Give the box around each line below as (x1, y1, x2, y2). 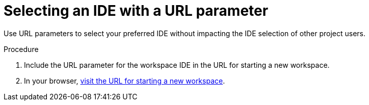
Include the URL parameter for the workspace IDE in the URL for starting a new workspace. (24, 60, 330, 69)
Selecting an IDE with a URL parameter (4, 2, 269, 19)
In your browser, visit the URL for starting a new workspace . (24, 76, 225, 85)
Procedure (4, 44, 39, 54)
